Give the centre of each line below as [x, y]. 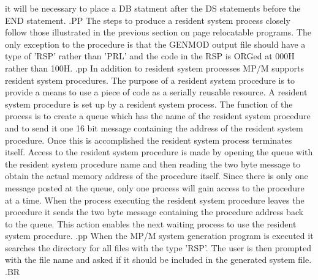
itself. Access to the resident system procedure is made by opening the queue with [159, 152]
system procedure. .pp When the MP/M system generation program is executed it [159, 236]
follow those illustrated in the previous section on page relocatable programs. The [158, 32]
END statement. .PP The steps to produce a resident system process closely [148, 20]
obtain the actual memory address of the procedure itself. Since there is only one [157, 176]
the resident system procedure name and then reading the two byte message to [153, 164]
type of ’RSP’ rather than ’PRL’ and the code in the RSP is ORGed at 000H [150, 56]
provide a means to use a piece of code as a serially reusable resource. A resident [156, 92]
